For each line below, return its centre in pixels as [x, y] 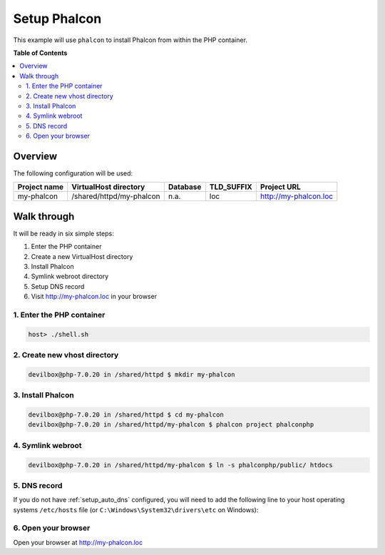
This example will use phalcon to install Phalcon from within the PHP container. [130, 40]
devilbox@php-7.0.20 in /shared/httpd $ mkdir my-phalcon [132, 374]
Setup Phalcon [57, 19]
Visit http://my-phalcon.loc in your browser [94, 297]
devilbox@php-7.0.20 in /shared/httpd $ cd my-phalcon [126, 415]
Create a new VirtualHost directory [82, 256]
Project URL [281, 187]
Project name [41, 187]
